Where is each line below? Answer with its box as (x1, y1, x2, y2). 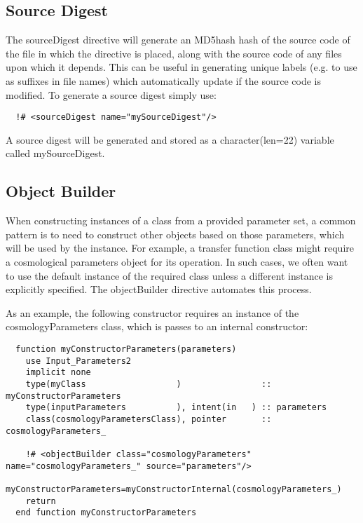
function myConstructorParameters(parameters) (15, 344, 237, 354)
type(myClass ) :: (25, 379, 272, 389)
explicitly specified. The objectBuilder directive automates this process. (6, 282, 312, 297)
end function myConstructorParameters (15, 508, 197, 518)
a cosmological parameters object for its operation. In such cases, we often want (6, 254, 348, 269)
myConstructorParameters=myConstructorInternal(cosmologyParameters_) (6, 484, 342, 494)
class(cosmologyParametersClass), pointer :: (25, 414, 272, 424)
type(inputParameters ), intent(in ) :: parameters (25, 402, 327, 413)
